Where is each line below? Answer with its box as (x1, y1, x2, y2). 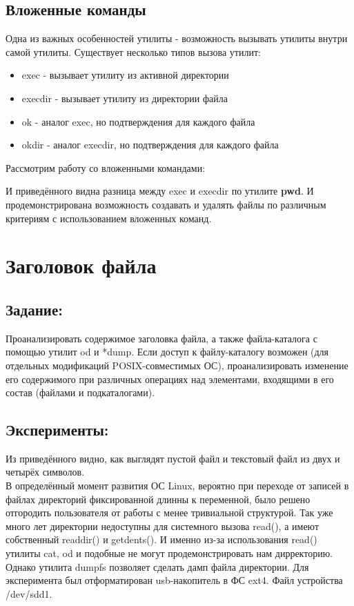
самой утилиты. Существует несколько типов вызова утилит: (6, 44, 261, 59)
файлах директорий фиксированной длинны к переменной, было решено (6, 491, 311, 506)
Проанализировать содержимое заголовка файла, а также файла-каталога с (6, 331, 317, 345)
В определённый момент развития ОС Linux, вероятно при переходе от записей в (6, 478, 349, 493)
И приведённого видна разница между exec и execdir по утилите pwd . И (6, 184, 314, 198)
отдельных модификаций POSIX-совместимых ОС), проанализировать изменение (6, 358, 348, 372)
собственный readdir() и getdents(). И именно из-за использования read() (6, 532, 317, 547)
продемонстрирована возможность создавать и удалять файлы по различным (6, 197, 326, 211)
